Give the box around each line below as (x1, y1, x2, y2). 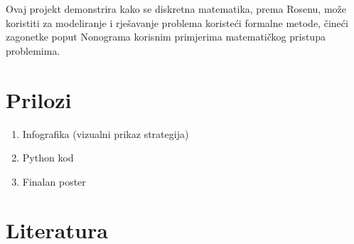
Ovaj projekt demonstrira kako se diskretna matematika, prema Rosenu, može (6, 1, 347, 16)
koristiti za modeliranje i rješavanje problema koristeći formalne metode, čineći (6, 15, 348, 30)
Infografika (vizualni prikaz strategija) (22, 126, 189, 141)
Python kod (22, 150, 74, 165)
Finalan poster (22, 174, 86, 189)
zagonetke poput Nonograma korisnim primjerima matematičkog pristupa (6, 29, 326, 44)
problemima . (6, 43, 60, 58)
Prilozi (6, 85, 72, 114)
